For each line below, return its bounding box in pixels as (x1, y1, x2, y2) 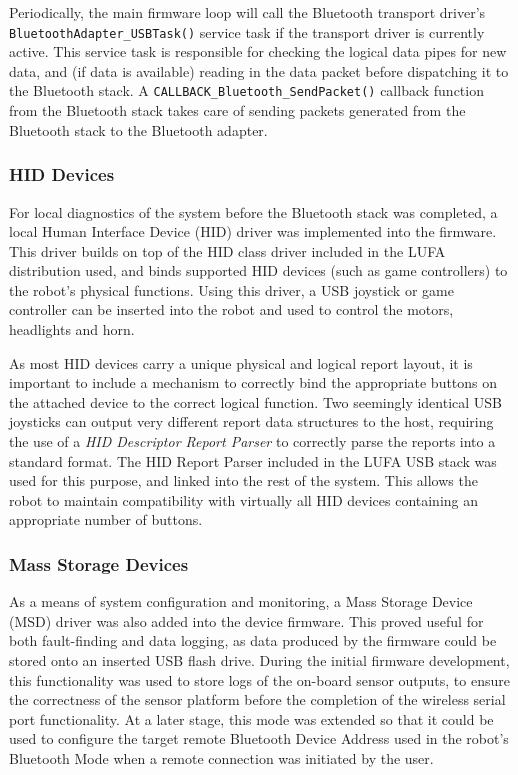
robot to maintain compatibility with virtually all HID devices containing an (9, 489, 479, 510)
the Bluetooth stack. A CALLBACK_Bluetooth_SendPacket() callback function (9, 80, 484, 101)
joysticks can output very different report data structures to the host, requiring (9, 411, 494, 432)
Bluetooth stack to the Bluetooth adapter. (9, 119, 268, 140)
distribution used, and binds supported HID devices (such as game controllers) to (9, 260, 508, 281)
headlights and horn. (9, 319, 135, 340)
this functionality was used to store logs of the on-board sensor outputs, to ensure (9, 669, 510, 690)
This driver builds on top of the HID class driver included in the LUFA (9, 240, 446, 261)
